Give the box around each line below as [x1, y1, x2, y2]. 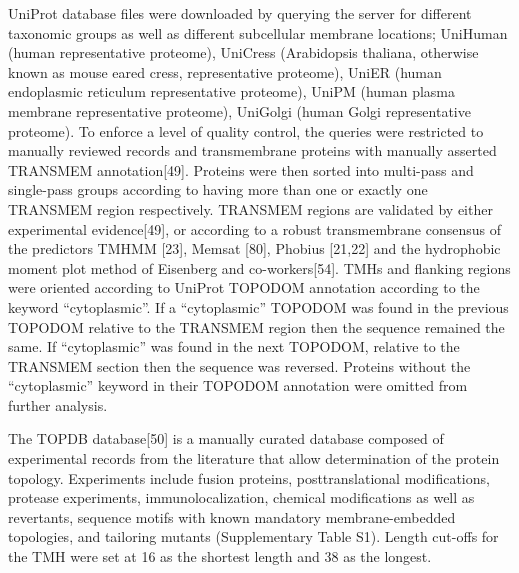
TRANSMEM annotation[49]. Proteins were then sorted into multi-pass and [8, 159, 474, 180]
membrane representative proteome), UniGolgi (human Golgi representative [8, 100, 471, 121]
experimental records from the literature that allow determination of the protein [8, 448, 500, 469]
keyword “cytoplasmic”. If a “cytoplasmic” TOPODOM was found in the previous [8, 296, 509, 317]
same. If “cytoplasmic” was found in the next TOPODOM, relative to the [8, 336, 460, 357]
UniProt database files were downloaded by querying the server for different [8, 3, 472, 23]
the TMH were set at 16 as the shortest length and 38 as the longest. [8, 546, 432, 567]
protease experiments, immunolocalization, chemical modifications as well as [8, 487, 475, 508]
